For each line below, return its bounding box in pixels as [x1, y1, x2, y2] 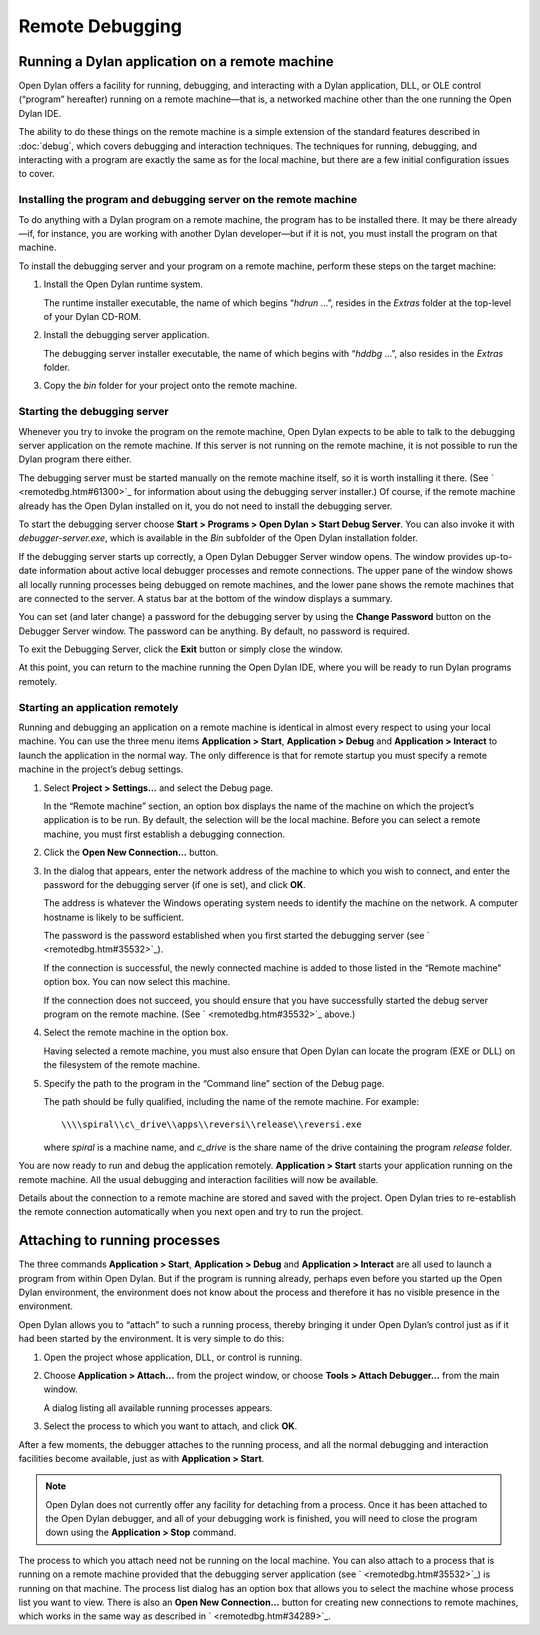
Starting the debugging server [18, 405, 169, 419]
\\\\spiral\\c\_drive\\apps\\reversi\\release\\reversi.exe [61, 1119, 362, 1130]
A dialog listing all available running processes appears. [43, 1401, 273, 1414]
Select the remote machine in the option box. [43, 1026, 229, 1039]
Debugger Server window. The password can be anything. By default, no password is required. [18, 625, 410, 637]
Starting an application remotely [18, 700, 179, 714]
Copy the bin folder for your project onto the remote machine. [43, 380, 298, 392]
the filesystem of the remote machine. [43, 1059, 200, 1071]
